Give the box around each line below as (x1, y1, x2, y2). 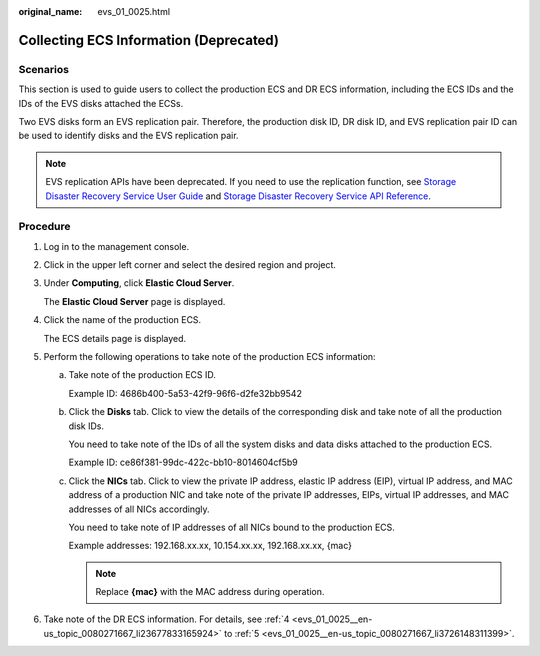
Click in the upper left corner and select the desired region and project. (43, 259, 337, 271)
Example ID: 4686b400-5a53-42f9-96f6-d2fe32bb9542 (68, 387, 302, 399)
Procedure (18, 220, 71, 234)
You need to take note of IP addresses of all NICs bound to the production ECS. (68, 521, 395, 533)
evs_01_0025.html (97, 6, 170, 17)
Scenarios (18, 62, 70, 76)
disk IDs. (68, 420, 105, 432)
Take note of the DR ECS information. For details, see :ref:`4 (43, 613, 290, 625)
